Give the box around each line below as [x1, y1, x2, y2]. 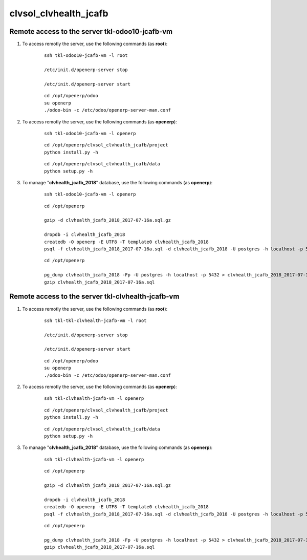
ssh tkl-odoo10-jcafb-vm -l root [44, 53, 128, 58]
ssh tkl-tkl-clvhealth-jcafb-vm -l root [44, 317, 147, 324]
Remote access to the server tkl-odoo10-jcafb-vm [9, 27, 173, 36]
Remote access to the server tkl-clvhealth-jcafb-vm [9, 292, 180, 301]
